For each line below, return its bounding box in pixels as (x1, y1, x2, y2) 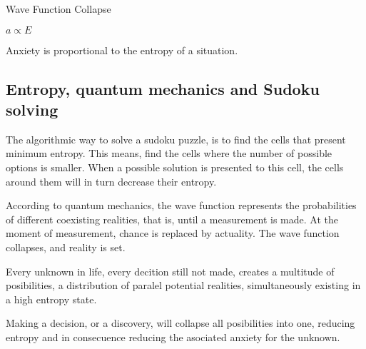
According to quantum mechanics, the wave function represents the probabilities (6, 198, 357, 213)
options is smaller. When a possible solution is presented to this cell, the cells (6, 159, 344, 174)
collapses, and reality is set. (6, 239, 126, 254)
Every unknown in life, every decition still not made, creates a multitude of (6, 263, 335, 278)
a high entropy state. (6, 291, 97, 306)
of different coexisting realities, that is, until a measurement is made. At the (6, 211, 338, 226)
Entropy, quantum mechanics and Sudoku (6, 77, 320, 99)
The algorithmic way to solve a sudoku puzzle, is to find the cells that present (6, 131, 346, 146)
